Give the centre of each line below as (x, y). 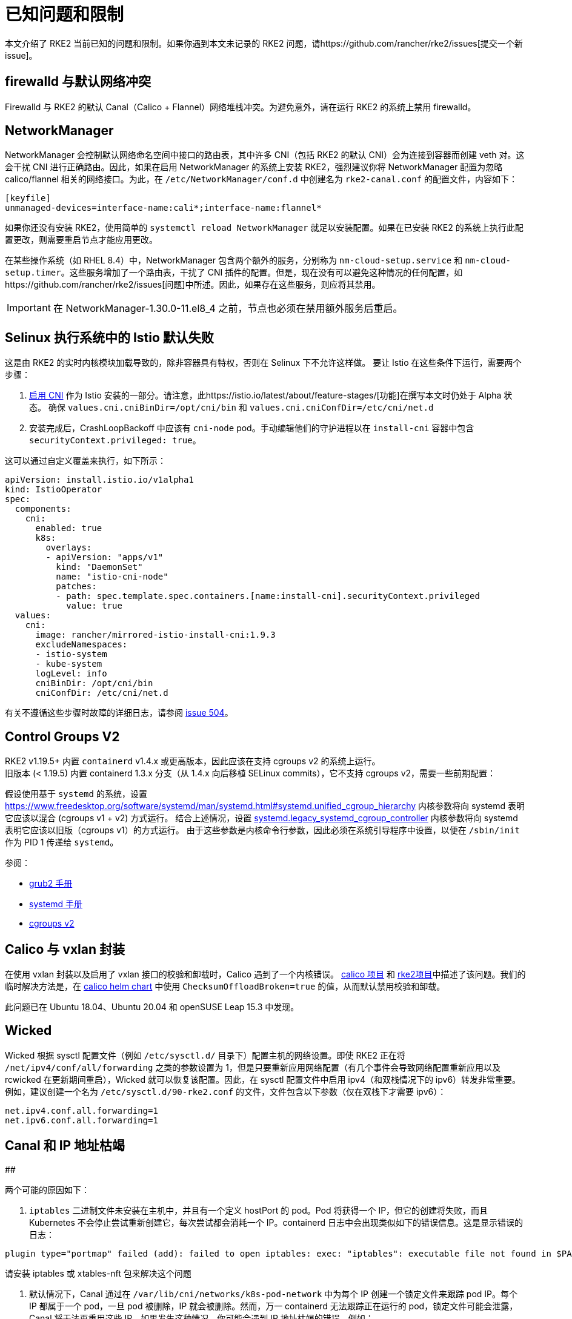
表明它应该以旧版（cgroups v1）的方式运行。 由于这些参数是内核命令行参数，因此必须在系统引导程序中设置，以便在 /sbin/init (262, 830)
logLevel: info (71, 674)
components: (43, 509)
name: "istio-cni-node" (112, 577)
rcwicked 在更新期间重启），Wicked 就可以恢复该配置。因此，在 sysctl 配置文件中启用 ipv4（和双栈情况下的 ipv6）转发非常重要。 (263, 1079)
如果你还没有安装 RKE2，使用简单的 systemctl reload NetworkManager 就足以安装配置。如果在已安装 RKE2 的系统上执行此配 (264, 228)
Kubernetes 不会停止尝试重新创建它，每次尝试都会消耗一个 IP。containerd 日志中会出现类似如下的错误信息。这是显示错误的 (276, 1222)
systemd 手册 (56, 904)
